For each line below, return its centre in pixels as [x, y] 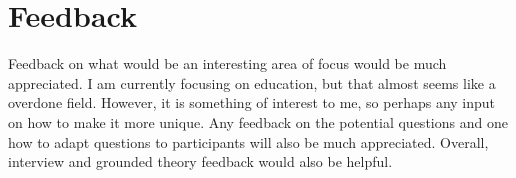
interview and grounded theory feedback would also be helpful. [200, 161]
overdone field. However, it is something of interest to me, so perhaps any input [252, 102]
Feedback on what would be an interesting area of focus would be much [227, 63]
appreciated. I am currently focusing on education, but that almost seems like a [252, 82]
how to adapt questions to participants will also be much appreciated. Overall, [248, 141]
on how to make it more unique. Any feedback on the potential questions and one [258, 121]
